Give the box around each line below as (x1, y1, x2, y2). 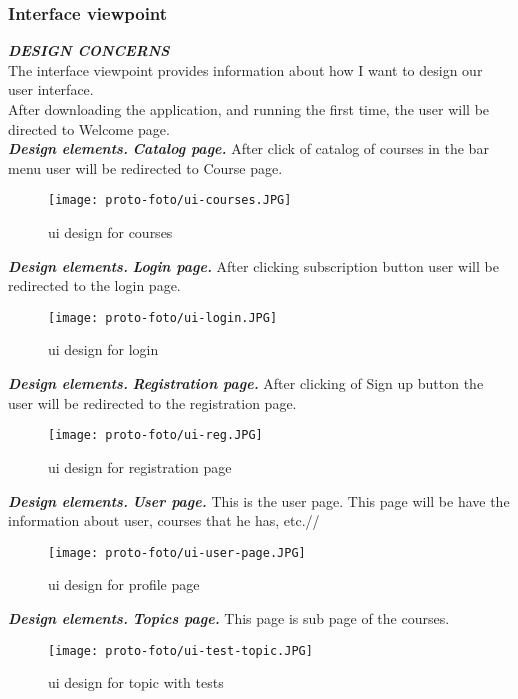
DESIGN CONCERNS (8, 40, 170, 61)
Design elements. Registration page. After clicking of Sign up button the (8, 373, 484, 394)
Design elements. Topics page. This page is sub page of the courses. (8, 607, 450, 628)
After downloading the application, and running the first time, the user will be (8, 99, 490, 119)
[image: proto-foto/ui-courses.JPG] (48, 193, 292, 208)
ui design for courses (48, 222, 173, 243)
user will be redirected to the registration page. (8, 392, 297, 413)
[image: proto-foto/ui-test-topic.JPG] (48, 643, 313, 658)
